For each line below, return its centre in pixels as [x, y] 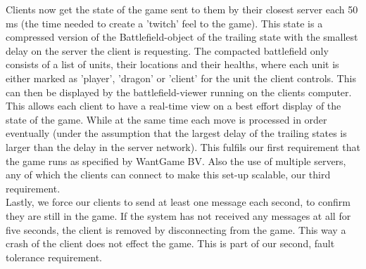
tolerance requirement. [54, 257]
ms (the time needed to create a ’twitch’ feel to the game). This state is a [164, 23]
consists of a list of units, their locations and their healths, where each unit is [172, 64]
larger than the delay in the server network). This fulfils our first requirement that [183, 146]
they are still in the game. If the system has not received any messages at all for [178, 215]
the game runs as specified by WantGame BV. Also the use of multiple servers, [176, 160]
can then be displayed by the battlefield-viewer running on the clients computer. [179, 92]
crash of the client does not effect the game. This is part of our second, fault [170, 243]
